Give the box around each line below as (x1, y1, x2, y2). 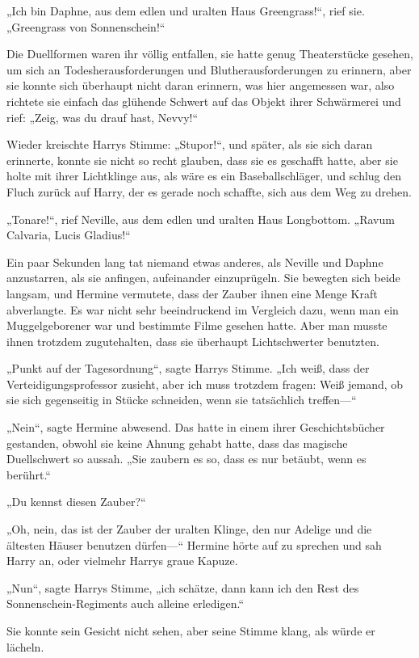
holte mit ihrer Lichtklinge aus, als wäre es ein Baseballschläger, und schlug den (6, 167, 402, 184)
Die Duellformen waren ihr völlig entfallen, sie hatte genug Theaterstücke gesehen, (6, 45, 413, 62)
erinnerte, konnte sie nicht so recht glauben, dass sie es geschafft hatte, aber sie (6, 151, 398, 168)
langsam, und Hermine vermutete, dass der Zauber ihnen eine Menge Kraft (6, 285, 378, 302)
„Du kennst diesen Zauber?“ (6, 493, 146, 510)
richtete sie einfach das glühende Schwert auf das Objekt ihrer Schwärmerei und (6, 92, 401, 109)
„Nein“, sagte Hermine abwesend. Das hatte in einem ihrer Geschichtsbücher (6, 419, 385, 436)
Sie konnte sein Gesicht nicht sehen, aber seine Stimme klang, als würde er (6, 622, 375, 639)
